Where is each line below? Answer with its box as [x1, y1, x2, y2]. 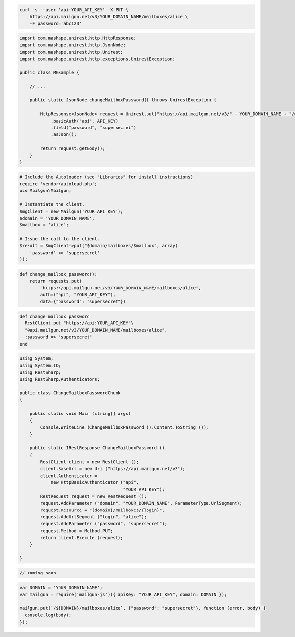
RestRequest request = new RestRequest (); [40, 493, 147, 499]
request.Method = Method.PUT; [40, 528, 113, 534]
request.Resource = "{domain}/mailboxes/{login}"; [40, 507, 165, 513]
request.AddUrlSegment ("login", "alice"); [40, 514, 147, 520]
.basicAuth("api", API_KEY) [50, 118, 118, 124]
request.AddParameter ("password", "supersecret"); [40, 521, 168, 527]
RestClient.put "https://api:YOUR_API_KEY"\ [25, 320, 134, 326]
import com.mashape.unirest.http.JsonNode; [19, 42, 126, 48]
